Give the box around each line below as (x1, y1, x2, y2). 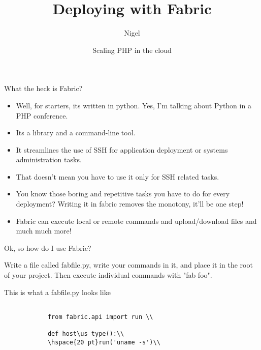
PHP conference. (16, 110, 68, 121)
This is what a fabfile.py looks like (4, 286, 111, 297)
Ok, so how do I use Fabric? (4, 242, 91, 253)
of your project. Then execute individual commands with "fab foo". (4, 270, 212, 280)
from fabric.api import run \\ (47, 313, 153, 320)
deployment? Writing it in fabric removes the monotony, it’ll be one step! (16, 198, 244, 209)
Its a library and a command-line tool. (16, 127, 136, 138)
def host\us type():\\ (47, 330, 124, 338)
